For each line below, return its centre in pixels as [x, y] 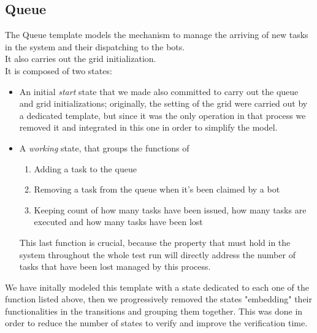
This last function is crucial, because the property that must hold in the [155, 242]
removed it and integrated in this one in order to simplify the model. [148, 127]
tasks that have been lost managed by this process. [115, 266]
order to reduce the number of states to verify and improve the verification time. [156, 323]
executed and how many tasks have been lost [118, 222]
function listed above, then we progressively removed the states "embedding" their [158, 299]
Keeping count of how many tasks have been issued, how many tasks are [170, 209]
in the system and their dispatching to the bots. [95, 46]
